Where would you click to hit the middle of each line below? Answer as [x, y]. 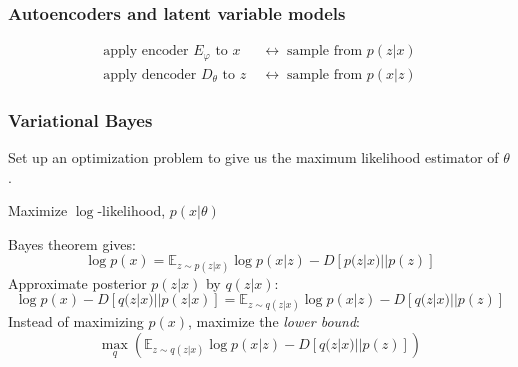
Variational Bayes [80, 119]
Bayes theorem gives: [72, 243]
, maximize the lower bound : [274, 321]
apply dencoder [150, 74]
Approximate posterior [77, 282]
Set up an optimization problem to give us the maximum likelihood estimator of [253, 156]
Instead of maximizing [76, 321]
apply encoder [146, 51]
